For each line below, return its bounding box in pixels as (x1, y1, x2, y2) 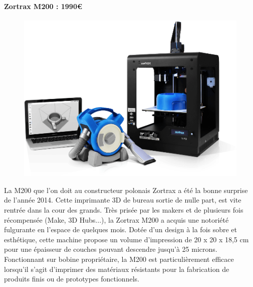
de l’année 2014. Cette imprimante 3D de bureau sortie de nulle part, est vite (4, 195, 241, 205)
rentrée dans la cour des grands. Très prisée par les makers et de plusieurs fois (4, 205, 243, 215)
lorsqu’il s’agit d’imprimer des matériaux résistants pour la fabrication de (4, 263, 229, 274)
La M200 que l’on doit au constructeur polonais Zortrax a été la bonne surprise (4, 184, 248, 195)
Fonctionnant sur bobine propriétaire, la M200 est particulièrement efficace (4, 254, 234, 264)
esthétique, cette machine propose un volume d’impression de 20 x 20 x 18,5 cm (4, 234, 249, 244)
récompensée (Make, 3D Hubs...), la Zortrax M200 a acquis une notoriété (4, 214, 229, 225)
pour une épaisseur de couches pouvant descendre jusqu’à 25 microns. (4, 244, 217, 254)
